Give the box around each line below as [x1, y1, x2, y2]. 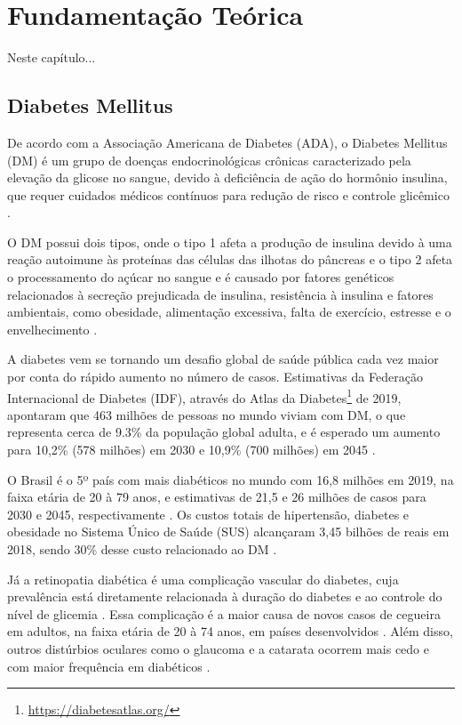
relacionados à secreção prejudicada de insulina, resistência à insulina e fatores [7, 285, 434, 303]
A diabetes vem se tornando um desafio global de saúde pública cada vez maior [7, 350, 439, 368]
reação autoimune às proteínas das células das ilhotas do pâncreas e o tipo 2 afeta [7, 250, 453, 269]
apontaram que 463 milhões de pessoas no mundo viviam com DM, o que [7, 405, 406, 423]
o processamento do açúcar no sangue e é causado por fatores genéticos [7, 268, 394, 286]
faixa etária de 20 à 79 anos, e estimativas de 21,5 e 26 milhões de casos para [7, 487, 426, 506]
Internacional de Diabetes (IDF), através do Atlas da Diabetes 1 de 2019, [7, 385, 402, 407]
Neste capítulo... [7, 48, 96, 67]
